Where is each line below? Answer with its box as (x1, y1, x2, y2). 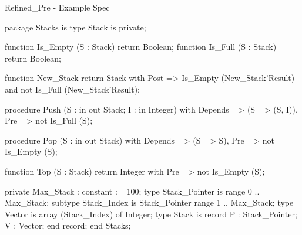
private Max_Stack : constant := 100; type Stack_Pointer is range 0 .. (5, 185, 260, 197)
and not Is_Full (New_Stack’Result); (5, 83, 140, 95)
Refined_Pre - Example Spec (5, 1, 110, 13)
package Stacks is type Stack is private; (5, 21, 146, 33)
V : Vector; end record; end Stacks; (5, 219, 131, 231)
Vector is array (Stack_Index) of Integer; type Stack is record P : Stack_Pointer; (5, 207, 297, 220)
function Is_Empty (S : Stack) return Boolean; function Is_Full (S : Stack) (5, 40, 277, 53)
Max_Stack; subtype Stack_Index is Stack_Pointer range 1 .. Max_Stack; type (5, 196, 294, 209)
